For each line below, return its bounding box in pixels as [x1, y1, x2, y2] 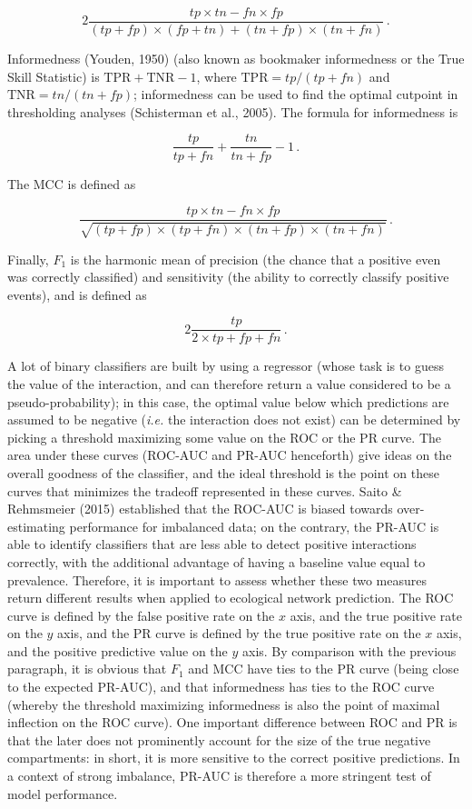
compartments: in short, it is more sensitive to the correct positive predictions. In [7, 748, 460, 767]
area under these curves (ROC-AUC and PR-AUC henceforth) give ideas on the [7, 445, 452, 464]
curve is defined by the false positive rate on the [7, 605, 275, 624]
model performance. [7, 784, 118, 803]
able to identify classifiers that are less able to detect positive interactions [7, 534, 417, 554]
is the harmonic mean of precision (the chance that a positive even [70, 249, 441, 268]
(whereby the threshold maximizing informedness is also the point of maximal [7, 694, 440, 714]
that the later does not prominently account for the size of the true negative [7, 730, 431, 749]
